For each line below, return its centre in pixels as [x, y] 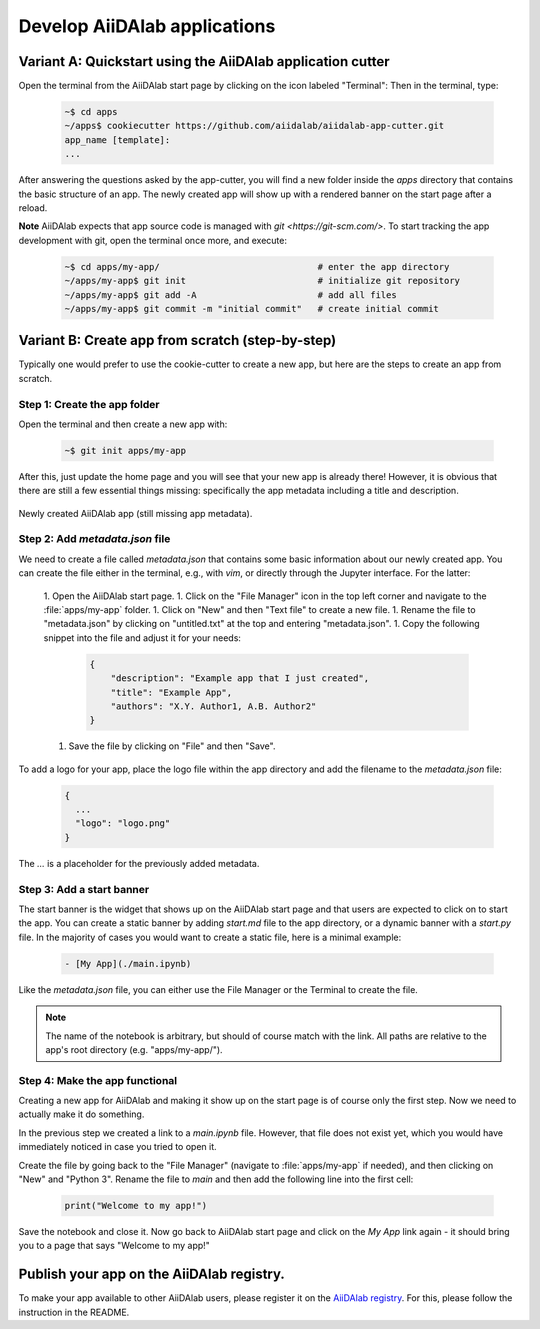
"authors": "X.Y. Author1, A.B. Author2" [213, 706]
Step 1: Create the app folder [89, 404]
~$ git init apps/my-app [125, 450]
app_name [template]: [117, 139]
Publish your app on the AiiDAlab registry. [151, 1274]
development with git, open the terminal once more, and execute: [152, 240]
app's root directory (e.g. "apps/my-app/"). [134, 1049]
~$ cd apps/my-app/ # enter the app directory [257, 266]
